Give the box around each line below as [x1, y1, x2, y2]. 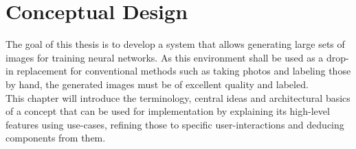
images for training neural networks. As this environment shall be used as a [5, 50, 324, 64]
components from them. [5, 131, 106, 145]
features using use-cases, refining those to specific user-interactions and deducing [5, 117, 344, 131]
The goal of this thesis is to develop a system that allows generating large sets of [5, 37, 345, 51]
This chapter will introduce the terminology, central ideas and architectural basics [5, 90, 351, 105]
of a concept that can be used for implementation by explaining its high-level [5, 104, 330, 118]
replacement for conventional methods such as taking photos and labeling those [16, 64, 351, 78]
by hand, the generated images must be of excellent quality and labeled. [5, 77, 309, 91]
